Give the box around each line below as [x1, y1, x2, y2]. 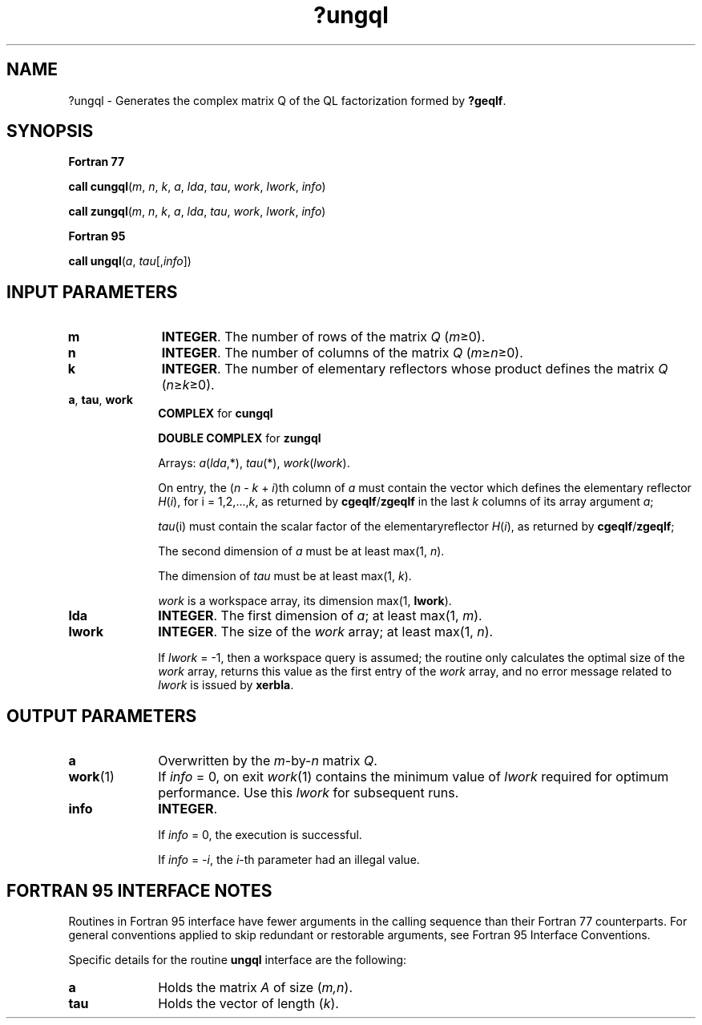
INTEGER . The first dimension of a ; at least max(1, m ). [158, 607, 482, 624]
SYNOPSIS [6, 121, 94, 142]
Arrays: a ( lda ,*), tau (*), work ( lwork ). [158, 456, 350, 470]
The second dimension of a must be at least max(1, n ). [158, 544, 445, 559]
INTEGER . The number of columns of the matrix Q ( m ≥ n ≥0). [161, 345, 523, 361]
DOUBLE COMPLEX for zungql [158, 431, 321, 446]
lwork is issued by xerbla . [158, 678, 294, 692]
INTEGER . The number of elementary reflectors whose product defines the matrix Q [161, 361, 668, 377]
